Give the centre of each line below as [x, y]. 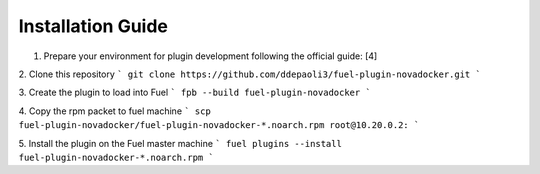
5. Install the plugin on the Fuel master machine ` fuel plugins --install [180, 143]
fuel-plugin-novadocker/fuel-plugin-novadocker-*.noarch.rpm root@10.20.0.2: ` [219, 125]
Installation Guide [93, 26]
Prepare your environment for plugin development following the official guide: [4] [210, 56]
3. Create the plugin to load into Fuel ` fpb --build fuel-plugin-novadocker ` [195, 92]
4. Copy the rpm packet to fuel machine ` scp [115, 111]
